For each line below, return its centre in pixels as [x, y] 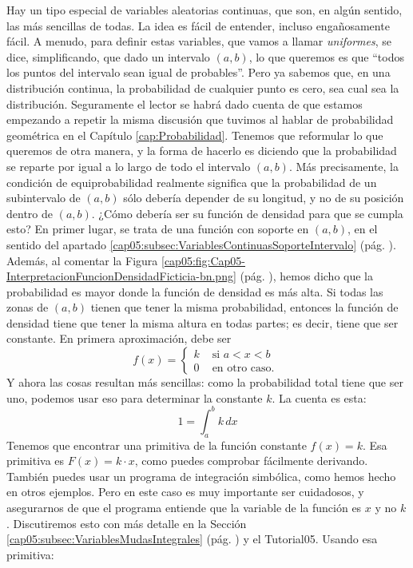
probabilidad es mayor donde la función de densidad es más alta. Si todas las [195, 291]
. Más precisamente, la [344, 166]
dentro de [30, 213]
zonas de [28, 307]
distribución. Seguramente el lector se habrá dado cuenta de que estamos [185, 103]
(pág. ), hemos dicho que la [306, 276]
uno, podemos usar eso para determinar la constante [135, 397]
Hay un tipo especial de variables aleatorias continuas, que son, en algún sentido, [205, 10]
